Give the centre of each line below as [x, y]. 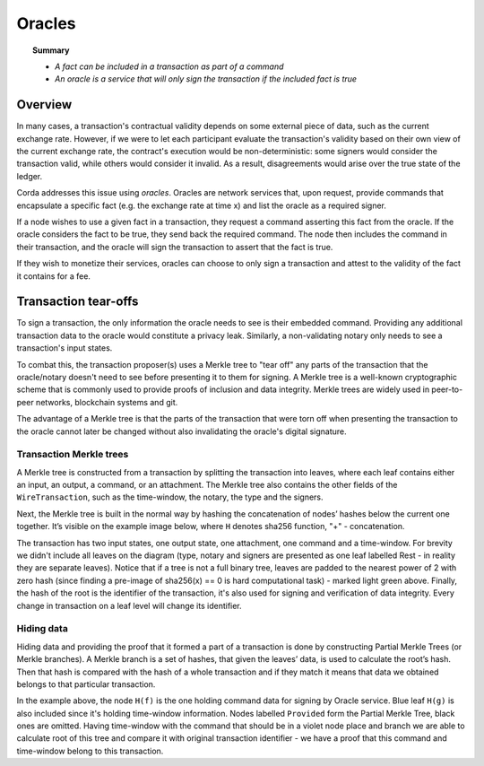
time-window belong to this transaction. [90, 751]
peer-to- [447, 389]
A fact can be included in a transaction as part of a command [169, 66]
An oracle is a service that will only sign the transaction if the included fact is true [206, 79]
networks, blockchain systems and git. [107, 402]
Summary [51, 50]
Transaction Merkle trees [73, 455]
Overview [44, 104]
